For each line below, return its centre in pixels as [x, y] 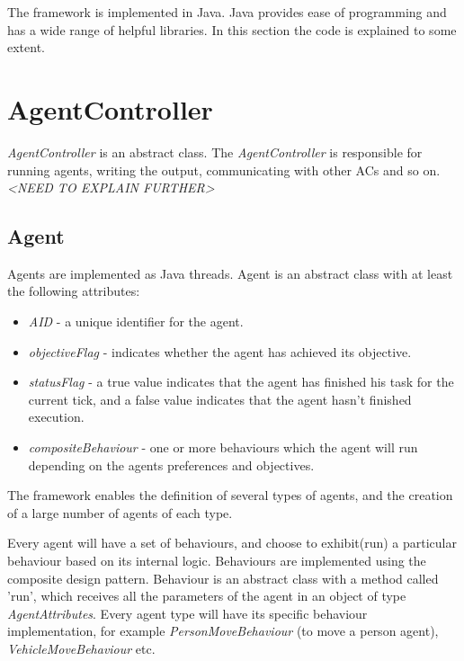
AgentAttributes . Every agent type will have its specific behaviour [187, 613]
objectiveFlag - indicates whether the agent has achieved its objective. [220, 351]
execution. [56, 417]
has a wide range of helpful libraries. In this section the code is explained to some [232, 29]
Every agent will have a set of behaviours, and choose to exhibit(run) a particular [232, 543]
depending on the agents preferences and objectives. [171, 464]
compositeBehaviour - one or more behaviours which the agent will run [223, 447]
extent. [26, 47]
